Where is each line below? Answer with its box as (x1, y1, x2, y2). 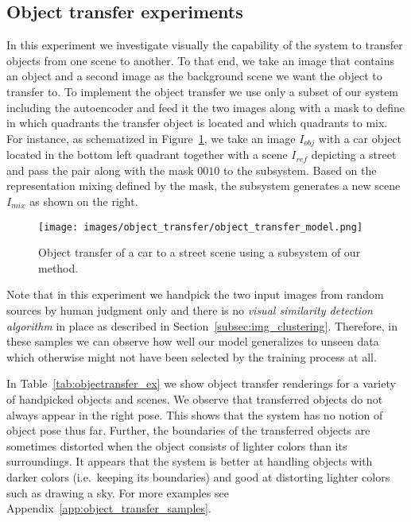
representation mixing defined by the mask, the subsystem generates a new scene (6, 177, 401, 194)
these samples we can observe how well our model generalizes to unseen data (6, 333, 379, 350)
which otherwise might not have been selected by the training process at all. (6, 348, 377, 365)
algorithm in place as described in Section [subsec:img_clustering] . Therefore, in (6, 317, 397, 334)
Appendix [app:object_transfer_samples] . (6, 500, 211, 516)
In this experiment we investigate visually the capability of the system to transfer (6, 37, 403, 53)
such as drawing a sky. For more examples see (6, 484, 229, 501)
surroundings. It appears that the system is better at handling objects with (6, 453, 373, 470)
